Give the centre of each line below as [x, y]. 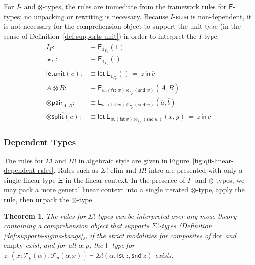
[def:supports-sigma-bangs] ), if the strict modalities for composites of [107, 235]
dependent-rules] [29, 170]
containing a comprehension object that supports [77, 226]
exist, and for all [51, 245]
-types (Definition [185, 226]
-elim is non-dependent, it [212, 16]
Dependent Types [40, 142]
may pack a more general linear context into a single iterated [96, 189]
